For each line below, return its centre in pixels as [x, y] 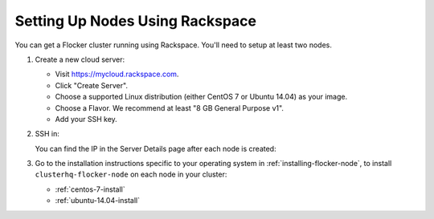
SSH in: [47, 134]
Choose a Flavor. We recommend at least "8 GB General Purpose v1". [170, 107]
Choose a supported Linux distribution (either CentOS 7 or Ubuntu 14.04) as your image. [201, 97]
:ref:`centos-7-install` [90, 189]
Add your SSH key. [86, 119]
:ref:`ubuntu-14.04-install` [98, 201]
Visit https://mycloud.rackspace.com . [117, 74]
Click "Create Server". [92, 85]
